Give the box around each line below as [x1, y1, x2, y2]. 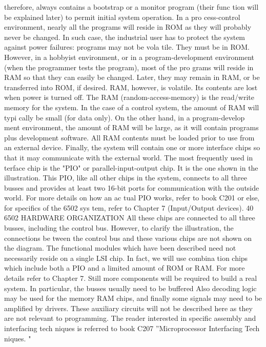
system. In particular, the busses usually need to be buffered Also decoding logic [4, 282, 257, 293]
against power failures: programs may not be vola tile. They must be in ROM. [4, 42, 250, 52]
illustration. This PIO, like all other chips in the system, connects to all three [4, 172, 248, 183]
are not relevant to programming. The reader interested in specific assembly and [4, 313, 256, 323]
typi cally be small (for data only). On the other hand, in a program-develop [4, 112, 245, 123]
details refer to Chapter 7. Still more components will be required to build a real [4, 273, 257, 283]
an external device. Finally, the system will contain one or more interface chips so [4, 142, 260, 153]
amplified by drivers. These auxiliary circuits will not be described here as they [4, 302, 253, 313]
